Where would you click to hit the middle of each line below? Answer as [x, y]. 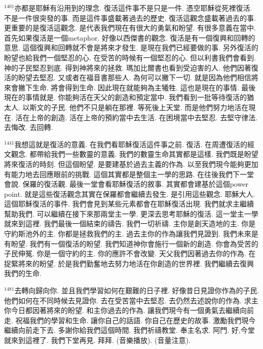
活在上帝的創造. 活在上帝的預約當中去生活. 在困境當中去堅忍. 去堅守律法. [137, 117]
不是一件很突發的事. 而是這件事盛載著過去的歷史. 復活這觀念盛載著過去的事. [130, 18]
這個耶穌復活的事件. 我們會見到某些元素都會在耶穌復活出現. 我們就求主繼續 [129, 204]
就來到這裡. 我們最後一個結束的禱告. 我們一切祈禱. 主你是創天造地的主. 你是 [130, 223]
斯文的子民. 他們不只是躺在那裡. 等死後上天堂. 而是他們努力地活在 [139, 107]
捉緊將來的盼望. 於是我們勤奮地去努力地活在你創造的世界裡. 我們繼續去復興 [129, 263]
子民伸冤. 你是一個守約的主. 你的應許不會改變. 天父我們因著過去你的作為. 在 [130, 253]
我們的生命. [23, 273]
